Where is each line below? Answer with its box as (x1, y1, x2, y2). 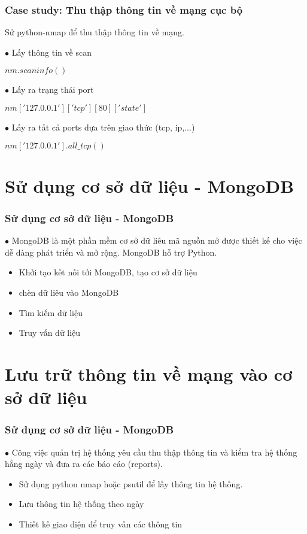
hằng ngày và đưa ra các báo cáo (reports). (5, 457, 163, 470)
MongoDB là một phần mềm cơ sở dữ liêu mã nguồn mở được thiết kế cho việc (11, 234, 302, 247)
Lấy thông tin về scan (11, 45, 92, 58)
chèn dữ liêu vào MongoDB (19, 286, 119, 298)
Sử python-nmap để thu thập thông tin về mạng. (5, 26, 184, 38)
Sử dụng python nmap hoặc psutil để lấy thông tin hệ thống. (19, 477, 243, 490)
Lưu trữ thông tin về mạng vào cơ (5, 361, 293, 386)
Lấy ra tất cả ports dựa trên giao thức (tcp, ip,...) (11, 121, 195, 133)
